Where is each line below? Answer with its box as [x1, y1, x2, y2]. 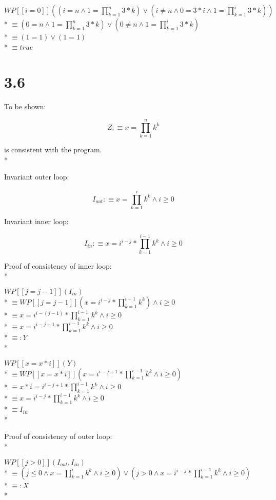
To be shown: [4, 101, 46, 112]
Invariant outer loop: [4, 171, 69, 182]
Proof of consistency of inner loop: [4, 260, 112, 271]
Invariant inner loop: [4, 215, 69, 226]
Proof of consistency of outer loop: [4, 431, 112, 442]
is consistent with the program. [4, 144, 102, 155]
